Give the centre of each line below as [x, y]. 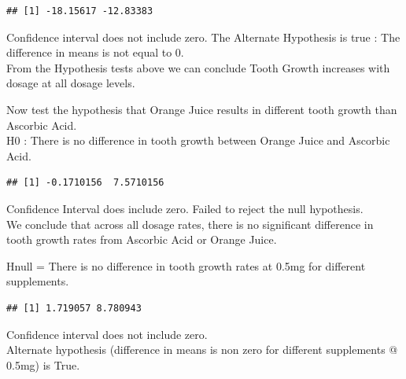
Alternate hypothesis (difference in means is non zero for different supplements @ [202, 350]
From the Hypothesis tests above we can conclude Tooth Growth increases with [198, 67]
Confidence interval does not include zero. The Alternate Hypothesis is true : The [203, 37]
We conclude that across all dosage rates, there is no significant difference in [190, 224]
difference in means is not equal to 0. [95, 52]
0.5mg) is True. [43, 364]
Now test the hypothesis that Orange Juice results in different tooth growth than [202, 109]
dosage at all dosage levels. [71, 83]
